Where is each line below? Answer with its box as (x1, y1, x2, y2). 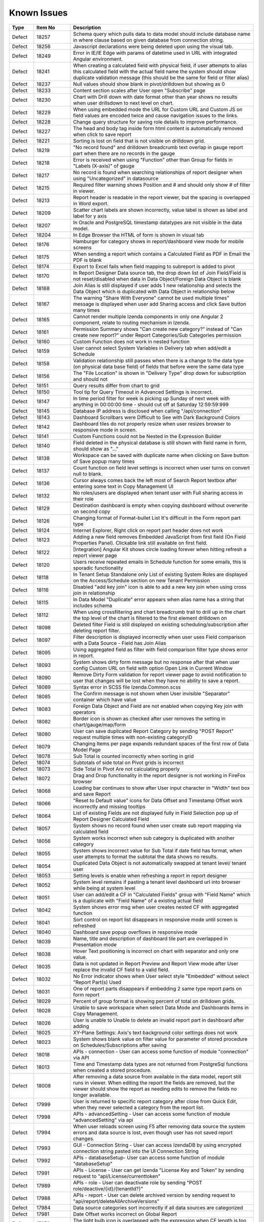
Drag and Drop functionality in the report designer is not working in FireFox (73, 772, 246, 779)
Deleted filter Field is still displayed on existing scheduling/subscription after (73, 621, 249, 628)
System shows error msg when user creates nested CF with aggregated (73, 903, 239, 910)
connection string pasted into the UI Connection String (73, 1148, 199, 1155)
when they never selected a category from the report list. (73, 1104, 205, 1111)
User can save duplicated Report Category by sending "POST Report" (73, 727, 234, 734)
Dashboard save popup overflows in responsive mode (73, 929, 198, 936)
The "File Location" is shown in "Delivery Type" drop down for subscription (73, 370, 246, 376)
